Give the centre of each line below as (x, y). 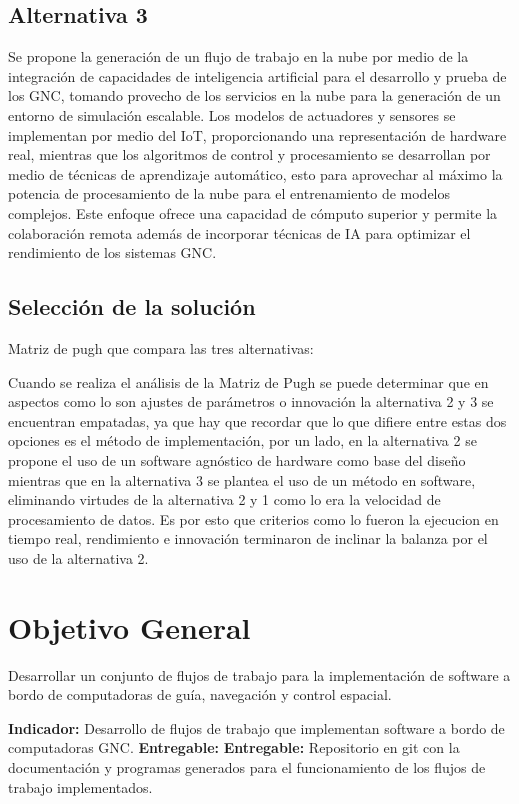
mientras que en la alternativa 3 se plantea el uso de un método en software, (242, 479)
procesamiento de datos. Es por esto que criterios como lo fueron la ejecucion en (253, 518)
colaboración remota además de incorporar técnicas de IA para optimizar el (239, 232)
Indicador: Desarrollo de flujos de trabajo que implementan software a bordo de (256, 727)
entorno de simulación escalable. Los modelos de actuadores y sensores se (232, 114)
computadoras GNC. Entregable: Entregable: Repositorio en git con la (234, 747)
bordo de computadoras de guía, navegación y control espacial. (200, 694)
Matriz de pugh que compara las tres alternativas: (161, 347)
